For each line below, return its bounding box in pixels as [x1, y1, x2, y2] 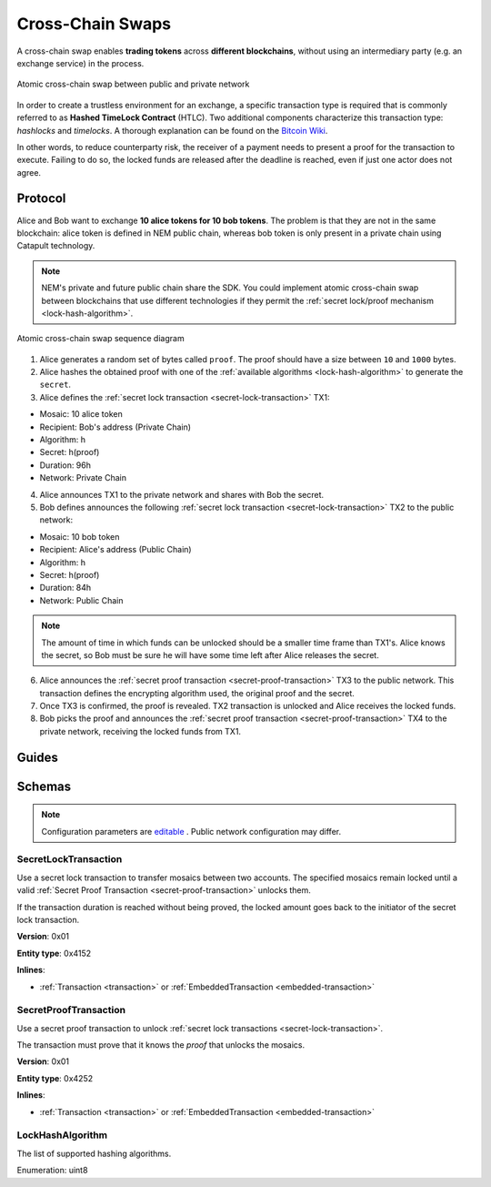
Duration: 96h [39, 460, 91, 471]
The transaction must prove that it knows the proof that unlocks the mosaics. [16, 1040, 305, 1050]
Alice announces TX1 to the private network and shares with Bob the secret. [39, 489, 325, 500]
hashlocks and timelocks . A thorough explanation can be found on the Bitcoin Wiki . [16, 125, 328, 136]
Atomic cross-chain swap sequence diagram [16, 333, 185, 344]
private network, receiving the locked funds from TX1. [39, 725, 241, 736]
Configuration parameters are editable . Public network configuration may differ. [41, 826, 341, 837]
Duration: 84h [39, 583, 92, 593]
